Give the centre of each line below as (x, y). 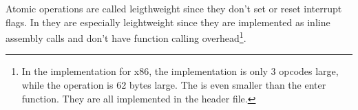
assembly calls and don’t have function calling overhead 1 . (126, 37)
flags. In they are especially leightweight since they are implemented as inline (168, 22)
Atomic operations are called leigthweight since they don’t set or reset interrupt (174, 8)
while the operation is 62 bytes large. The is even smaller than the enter (174, 85)
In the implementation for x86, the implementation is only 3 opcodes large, (180, 71)
